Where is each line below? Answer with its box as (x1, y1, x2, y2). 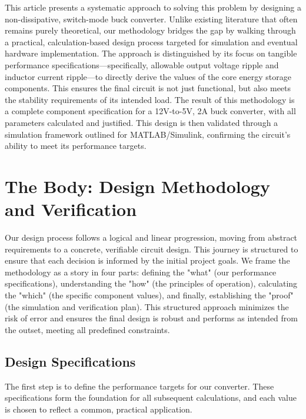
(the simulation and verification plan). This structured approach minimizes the (5, 300, 289, 312)
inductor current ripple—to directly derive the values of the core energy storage (5, 70, 292, 82)
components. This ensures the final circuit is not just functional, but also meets (5, 82, 291, 94)
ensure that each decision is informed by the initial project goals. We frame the (5, 254, 290, 267)
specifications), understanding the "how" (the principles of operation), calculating (5, 277, 298, 290)
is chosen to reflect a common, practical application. (5, 403, 192, 415)
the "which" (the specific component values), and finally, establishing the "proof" (5, 289, 294, 301)
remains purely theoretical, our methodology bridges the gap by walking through (5, 24, 296, 36)
